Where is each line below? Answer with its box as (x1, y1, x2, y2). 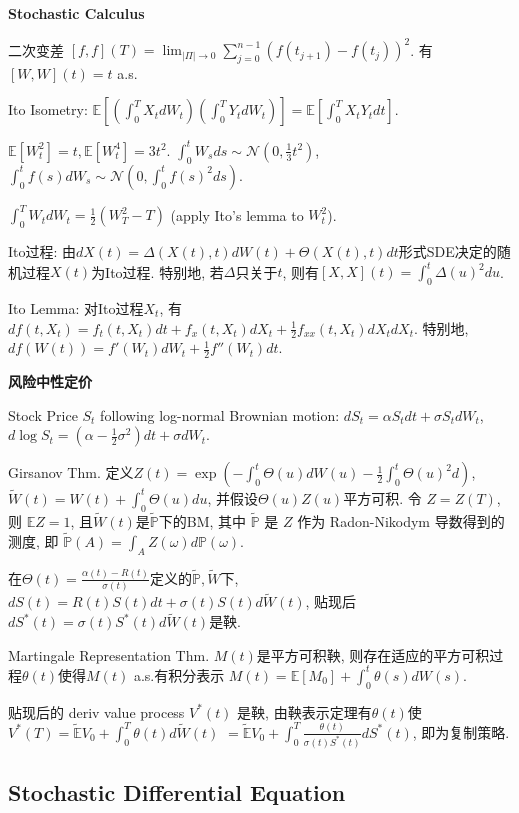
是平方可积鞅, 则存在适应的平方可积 (256, 644, 490, 665)
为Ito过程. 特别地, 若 (91, 261, 224, 282)
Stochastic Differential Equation (8, 777, 346, 808)
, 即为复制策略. (412, 721, 510, 742)
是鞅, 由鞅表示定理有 (237, 701, 372, 722)
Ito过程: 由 (8, 241, 77, 262)
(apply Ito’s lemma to (170, 204, 304, 225)
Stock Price (8, 404, 78, 425)
